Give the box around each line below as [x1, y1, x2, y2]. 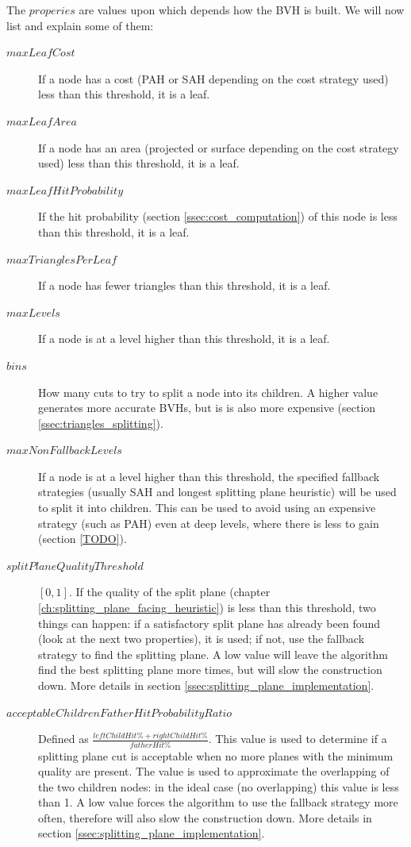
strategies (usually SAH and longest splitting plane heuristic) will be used [38, 483, 397, 500]
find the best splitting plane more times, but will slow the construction [38, 661, 382, 678]
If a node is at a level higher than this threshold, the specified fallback [38, 468, 380, 484]
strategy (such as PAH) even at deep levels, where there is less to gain [38, 514, 379, 531]
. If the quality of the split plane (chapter [68, 583, 271, 600]
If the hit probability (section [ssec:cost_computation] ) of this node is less [38, 208, 398, 225]
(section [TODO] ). [38, 530, 127, 547]
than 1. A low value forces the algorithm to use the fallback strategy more [38, 794, 398, 810]
